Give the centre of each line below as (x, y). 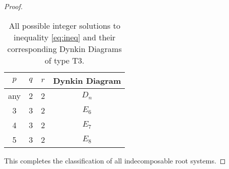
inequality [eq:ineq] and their (64, 37)
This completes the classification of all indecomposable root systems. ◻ (115, 160)
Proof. (13, 6)
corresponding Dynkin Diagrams (64, 48)
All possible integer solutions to (64, 25)
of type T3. (64, 60)
